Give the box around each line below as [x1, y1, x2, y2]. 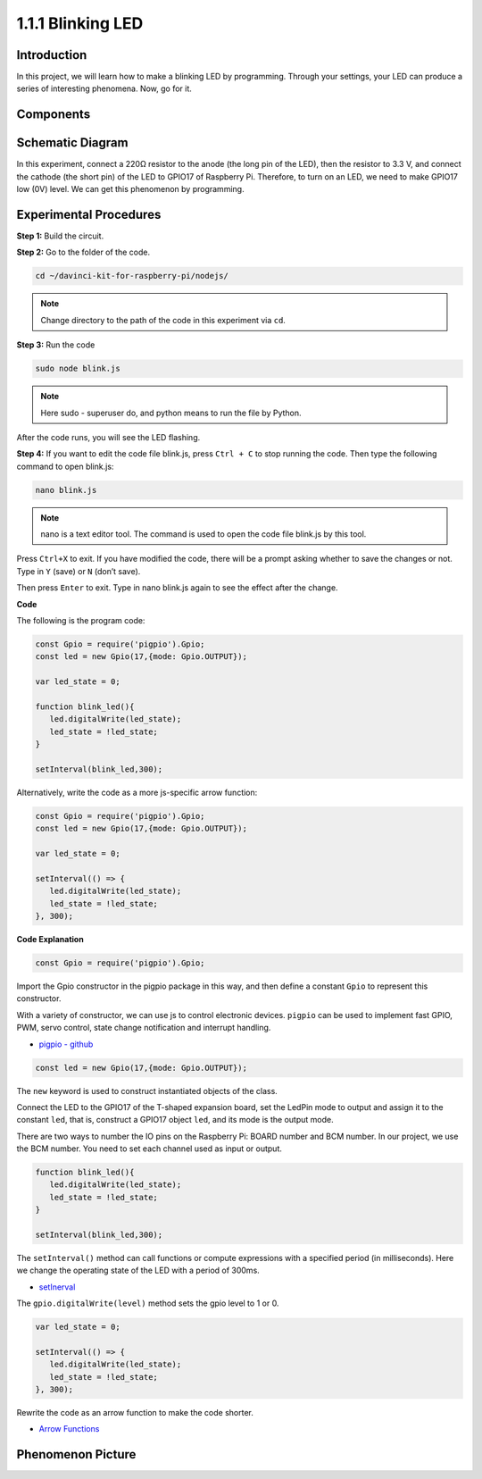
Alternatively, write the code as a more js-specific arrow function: [16, 787, 258, 798]
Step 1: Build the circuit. [16, 230, 104, 241]
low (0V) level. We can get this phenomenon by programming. [16, 184, 245, 195]
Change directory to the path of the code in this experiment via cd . [40, 314, 286, 325]
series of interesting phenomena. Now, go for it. [16, 83, 192, 94]
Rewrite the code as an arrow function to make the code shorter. [16, 1408, 253, 1418]
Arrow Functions [38, 1424, 100, 1434]
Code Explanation [16, 934, 84, 945]
